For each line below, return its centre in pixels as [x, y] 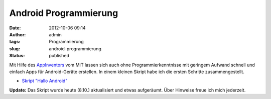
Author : [18, 34]
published [59, 56]
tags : [15, 42]
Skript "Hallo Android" [45, 81]
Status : [17, 56]
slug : [15, 49]
